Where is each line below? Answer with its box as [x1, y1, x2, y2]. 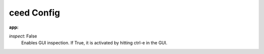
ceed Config [9, 7, 61, 18]
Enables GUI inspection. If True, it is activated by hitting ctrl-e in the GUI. [21, 40, 168, 46]
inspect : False [9, 33, 37, 39]
